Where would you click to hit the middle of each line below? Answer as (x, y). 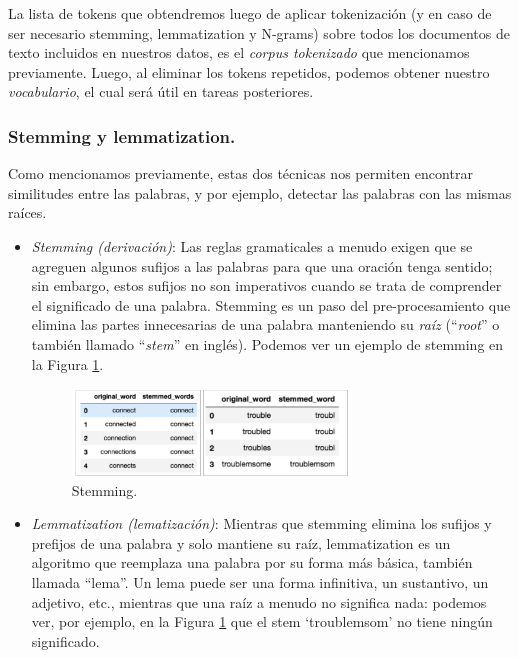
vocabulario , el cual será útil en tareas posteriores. (161, 91)
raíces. (27, 212)
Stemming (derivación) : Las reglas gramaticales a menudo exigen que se (252, 245)
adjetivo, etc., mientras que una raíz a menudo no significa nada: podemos (259, 601)
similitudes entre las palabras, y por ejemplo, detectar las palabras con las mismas (260, 192)
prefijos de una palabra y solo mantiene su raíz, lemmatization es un (241, 542)
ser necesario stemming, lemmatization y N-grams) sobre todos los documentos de (259, 32)
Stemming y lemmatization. (122, 135)
